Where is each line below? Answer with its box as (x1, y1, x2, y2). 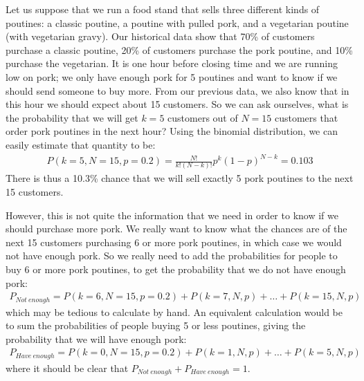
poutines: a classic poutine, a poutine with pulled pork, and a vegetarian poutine (6, 15, 349, 30)
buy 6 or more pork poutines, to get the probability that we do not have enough (6, 261, 346, 276)
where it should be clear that (6, 360, 129, 375)
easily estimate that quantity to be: (6, 137, 156, 151)
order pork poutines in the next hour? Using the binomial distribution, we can (6, 124, 338, 138)
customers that (274, 110, 338, 124)
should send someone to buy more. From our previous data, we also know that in (6, 83, 349, 97)
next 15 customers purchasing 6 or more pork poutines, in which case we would (6, 234, 342, 249)
